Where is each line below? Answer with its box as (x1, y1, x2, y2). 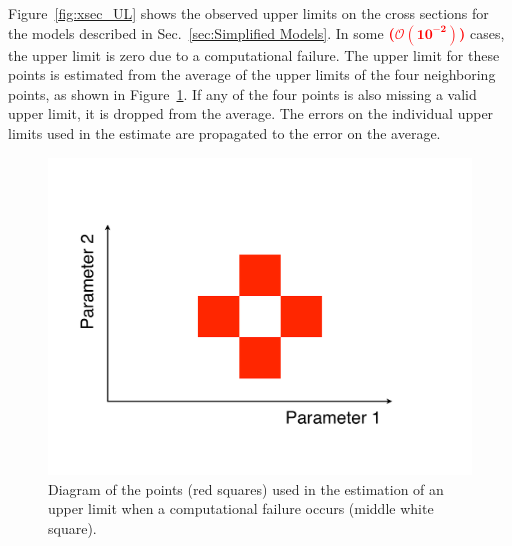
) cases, (459, 22, 505, 43)
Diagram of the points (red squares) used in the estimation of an (48, 478, 444, 499)
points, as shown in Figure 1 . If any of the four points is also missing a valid (8, 83, 477, 104)
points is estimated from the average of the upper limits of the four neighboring (8, 64, 496, 85)
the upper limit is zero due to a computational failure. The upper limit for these (8, 44, 500, 65)
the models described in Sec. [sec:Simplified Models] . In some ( (8, 22, 395, 43)
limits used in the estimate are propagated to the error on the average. (8, 122, 441, 143)
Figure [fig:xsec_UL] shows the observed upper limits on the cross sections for (8, 3, 489, 23)
